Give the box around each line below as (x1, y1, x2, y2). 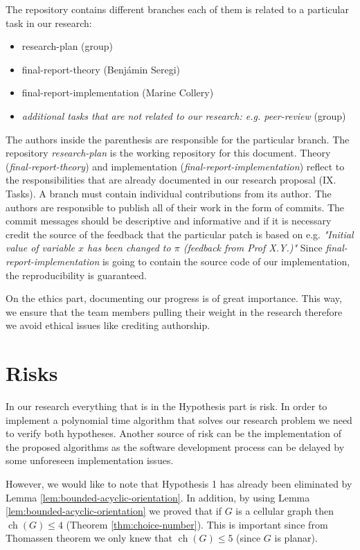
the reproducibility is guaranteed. (6, 267, 147, 282)
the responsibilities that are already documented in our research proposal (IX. (6, 172, 336, 187)
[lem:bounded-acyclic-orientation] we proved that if (6, 504, 222, 518)
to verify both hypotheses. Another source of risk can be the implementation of (6, 426, 342, 441)
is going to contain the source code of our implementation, (102, 254, 350, 268)
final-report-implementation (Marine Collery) (21, 85, 214, 100)
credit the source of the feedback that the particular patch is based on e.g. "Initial (6, 227, 354, 241)
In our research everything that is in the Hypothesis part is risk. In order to (6, 399, 327, 413)
